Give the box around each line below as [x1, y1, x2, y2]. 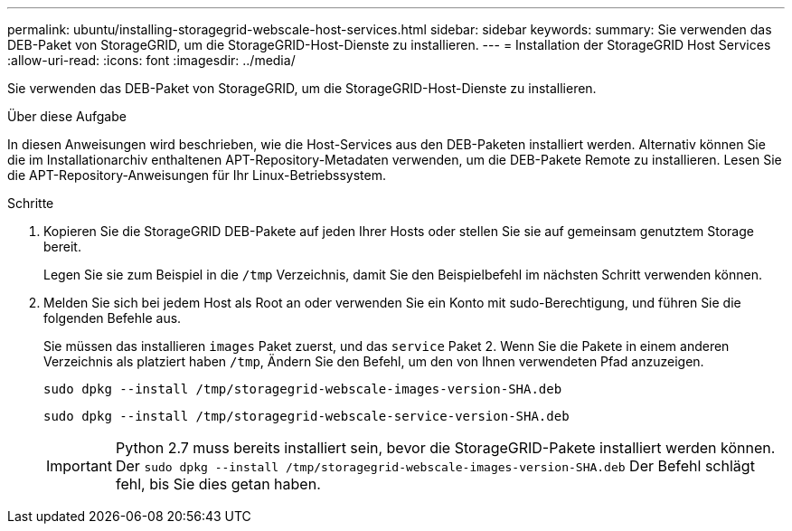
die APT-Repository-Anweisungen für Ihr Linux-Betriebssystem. [7, 167, 386, 183]
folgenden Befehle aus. [43, 310, 182, 326]
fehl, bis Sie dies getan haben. [115, 475, 321, 493]
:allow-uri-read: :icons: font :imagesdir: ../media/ [7, 52, 296, 68]
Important [46, 457, 112, 475]
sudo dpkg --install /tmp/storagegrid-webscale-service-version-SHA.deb [43, 409, 570, 423]
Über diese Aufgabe [7, 109, 127, 124]
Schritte [7, 195, 54, 211]
